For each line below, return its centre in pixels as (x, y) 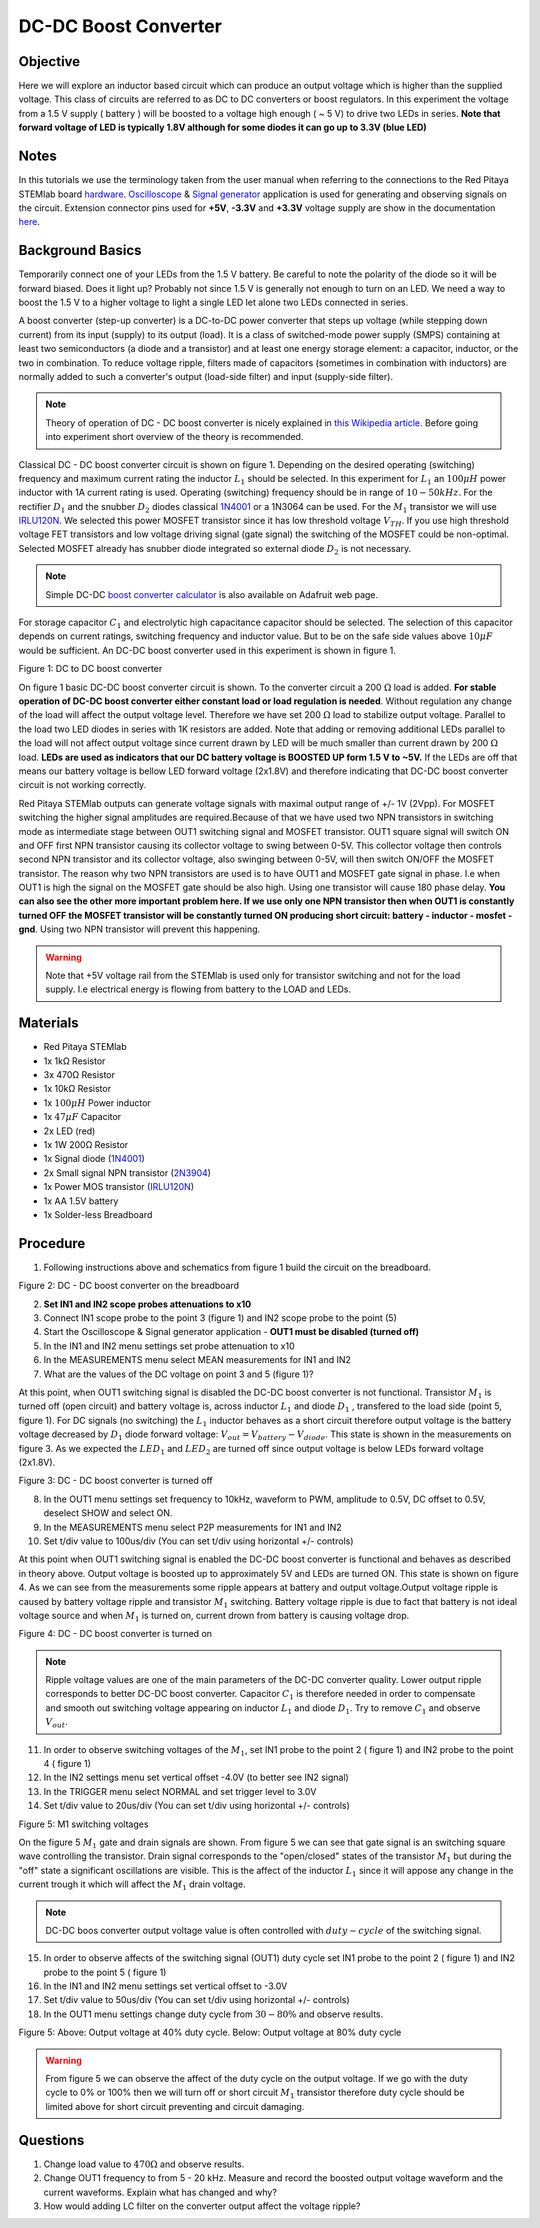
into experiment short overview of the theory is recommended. (174, 437)
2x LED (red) (69, 1131)
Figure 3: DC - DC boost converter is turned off (116, 1481)
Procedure (52, 1243)
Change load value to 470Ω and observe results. (144, 2164)
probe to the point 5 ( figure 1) (105, 1972)
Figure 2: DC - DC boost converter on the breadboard (129, 1286)
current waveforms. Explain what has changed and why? (160, 2192)
